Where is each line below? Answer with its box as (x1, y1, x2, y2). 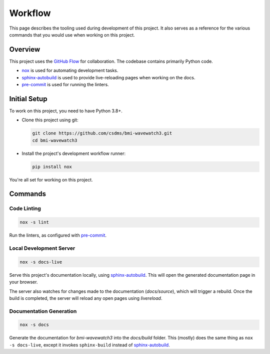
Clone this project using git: (21, 117, 78, 123)
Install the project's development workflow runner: (21, 150, 126, 156)
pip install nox (32, 163, 72, 169)
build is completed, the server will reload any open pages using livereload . (9, 295, 162, 301)
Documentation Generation (9, 307, 77, 314)
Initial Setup (9, 94, 47, 103)
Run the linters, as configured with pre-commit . (9, 232, 107, 238)
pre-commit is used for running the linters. (21, 82, 109, 88)
